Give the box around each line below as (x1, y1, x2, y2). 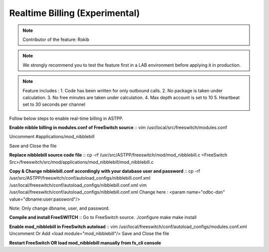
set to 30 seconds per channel (22, 101, 86, 107)
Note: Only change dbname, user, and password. (9, 205, 110, 211)
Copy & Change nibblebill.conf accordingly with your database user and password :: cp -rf (9, 168, 200, 174)
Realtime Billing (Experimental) (9, 7, 140, 18)
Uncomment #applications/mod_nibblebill (9, 134, 95, 140)
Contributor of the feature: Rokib (22, 36, 90, 42)
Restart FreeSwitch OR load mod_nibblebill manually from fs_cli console (9, 240, 161, 246)
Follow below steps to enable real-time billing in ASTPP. (9, 115, 124, 121)
